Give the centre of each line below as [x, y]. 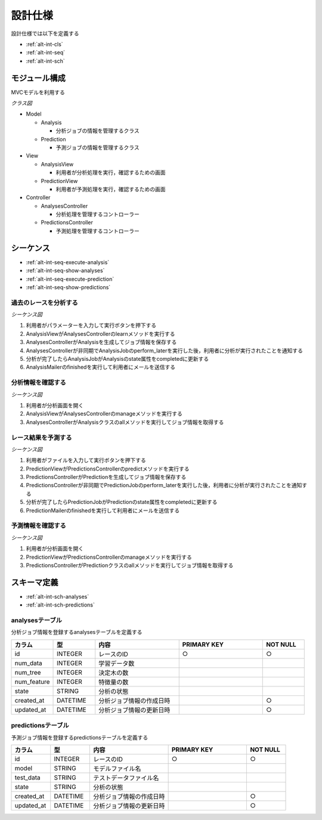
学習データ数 [117, 663]
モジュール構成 [38, 78]
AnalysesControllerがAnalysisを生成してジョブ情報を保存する [101, 342]
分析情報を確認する [39, 383]
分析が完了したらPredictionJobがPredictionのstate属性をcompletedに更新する [122, 502]
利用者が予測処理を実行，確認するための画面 [111, 189]
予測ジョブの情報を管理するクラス [97, 147]
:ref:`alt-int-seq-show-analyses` [65, 271]
